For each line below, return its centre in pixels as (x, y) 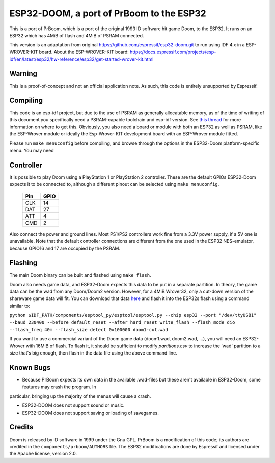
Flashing (23, 263)
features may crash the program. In (59, 387)
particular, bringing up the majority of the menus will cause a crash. (80, 396)
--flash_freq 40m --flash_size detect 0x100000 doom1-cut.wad (89, 329)
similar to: (20, 306)
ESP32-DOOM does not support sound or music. (73, 405)
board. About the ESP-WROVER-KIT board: (84, 52)
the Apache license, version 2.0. (43, 454)
